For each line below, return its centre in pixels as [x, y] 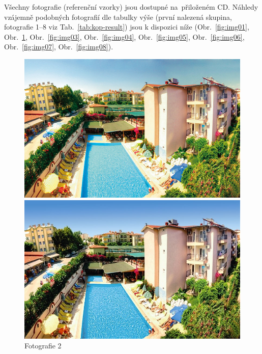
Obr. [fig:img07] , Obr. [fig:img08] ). [59, 47]
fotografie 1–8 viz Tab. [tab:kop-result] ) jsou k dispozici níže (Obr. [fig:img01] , [127, 27]
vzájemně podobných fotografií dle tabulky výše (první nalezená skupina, [118, 17]
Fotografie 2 [43, 346]
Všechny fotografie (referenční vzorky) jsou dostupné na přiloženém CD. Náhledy [131, 7]
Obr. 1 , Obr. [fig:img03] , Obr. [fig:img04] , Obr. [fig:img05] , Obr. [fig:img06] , [124, 36]
